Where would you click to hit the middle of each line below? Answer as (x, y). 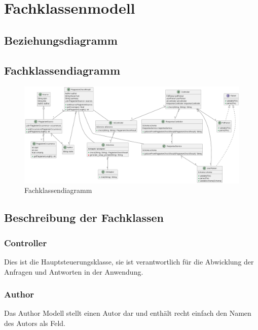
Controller (26, 242)
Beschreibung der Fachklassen (84, 218)
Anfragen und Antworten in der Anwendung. (74, 271)
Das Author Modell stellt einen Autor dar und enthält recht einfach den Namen (128, 313)
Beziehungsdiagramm (61, 40)
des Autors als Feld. (35, 323)
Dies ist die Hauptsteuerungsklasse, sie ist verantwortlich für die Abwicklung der (129, 262)
